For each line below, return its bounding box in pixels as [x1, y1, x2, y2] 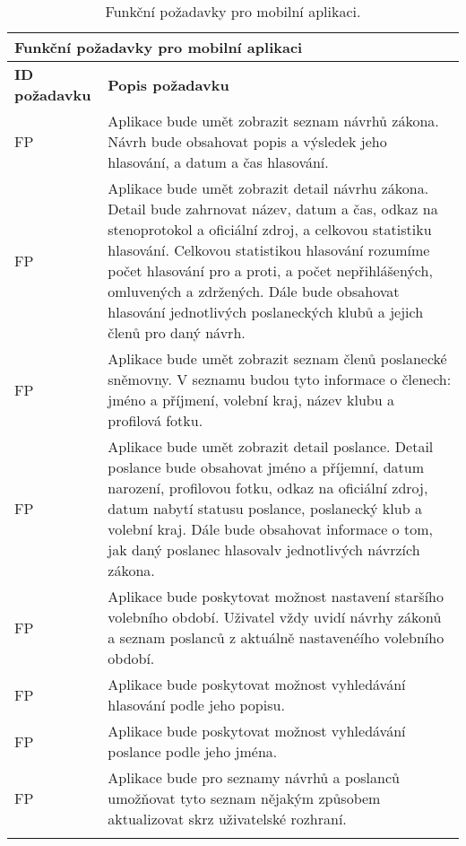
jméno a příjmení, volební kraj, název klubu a [108, 389, 394, 410]
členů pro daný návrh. [108, 322, 246, 343]
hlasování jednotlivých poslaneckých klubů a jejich [108, 301, 424, 322]
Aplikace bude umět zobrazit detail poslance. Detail [108, 436, 434, 457]
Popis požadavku [108, 74, 229, 95]
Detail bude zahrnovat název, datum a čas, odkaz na [108, 198, 438, 219]
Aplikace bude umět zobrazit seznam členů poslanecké [108, 348, 447, 369]
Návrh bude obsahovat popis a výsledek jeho [108, 131, 387, 152]
